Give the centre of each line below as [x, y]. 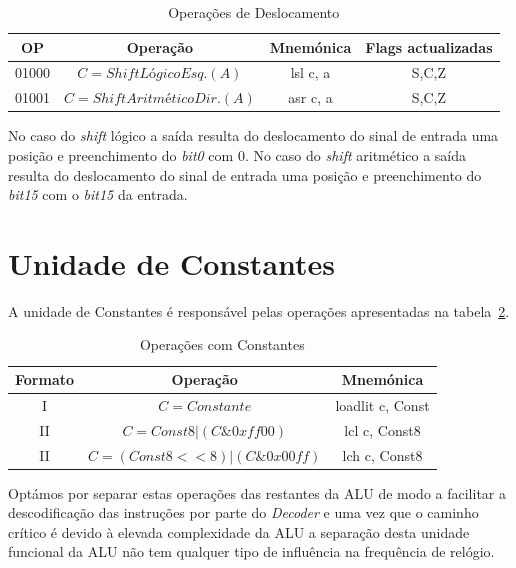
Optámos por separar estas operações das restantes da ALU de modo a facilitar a [257, 492]
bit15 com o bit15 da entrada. [98, 194]
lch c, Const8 [382, 454]
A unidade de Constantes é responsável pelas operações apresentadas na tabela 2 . [259, 310]
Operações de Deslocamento [254, 12]
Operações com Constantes [222, 344]
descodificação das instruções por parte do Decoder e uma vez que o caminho [243, 512]
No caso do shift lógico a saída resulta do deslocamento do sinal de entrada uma [253, 135]
